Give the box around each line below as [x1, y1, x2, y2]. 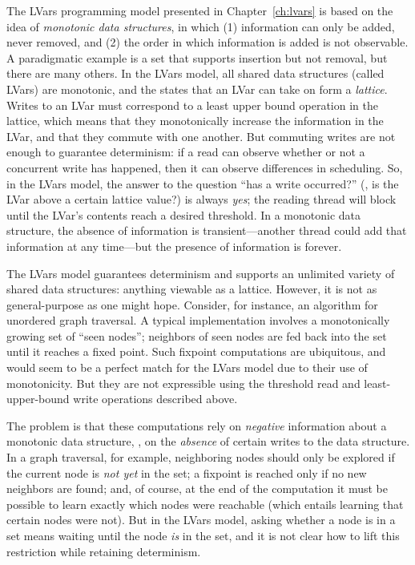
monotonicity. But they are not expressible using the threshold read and [6, 374, 361, 391]
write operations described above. [73, 390, 238, 407]
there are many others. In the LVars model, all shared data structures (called [6, 65, 385, 82]
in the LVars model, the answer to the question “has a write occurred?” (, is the [6, 175, 399, 192]
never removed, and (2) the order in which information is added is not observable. [6, 34, 409, 50]
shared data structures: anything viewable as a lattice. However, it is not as [6, 280, 377, 297]
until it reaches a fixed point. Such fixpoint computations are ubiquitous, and [6, 343, 386, 360]
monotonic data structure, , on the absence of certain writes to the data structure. [6, 433, 410, 450]
